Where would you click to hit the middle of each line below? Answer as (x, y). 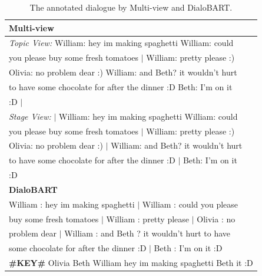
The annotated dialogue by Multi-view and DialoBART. (131, 7)
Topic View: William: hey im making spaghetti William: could (121, 43)
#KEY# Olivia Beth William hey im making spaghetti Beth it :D (131, 263)
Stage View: (30, 116)
